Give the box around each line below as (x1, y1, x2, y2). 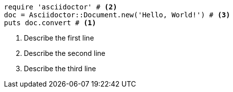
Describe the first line (24, 34, 94, 42)
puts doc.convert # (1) (4, 19, 96, 27)
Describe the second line (24, 49, 106, 57)
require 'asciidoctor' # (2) (4, 3, 117, 11)
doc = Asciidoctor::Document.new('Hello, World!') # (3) (4, 11, 231, 19)
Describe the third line (24, 64, 96, 73)
